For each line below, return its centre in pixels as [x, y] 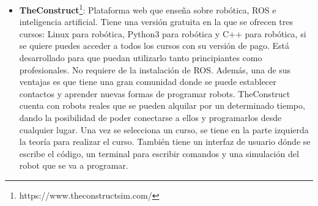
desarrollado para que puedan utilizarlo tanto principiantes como [141, 58]
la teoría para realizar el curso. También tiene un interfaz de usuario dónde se [165, 142]
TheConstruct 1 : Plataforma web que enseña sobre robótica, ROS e [148, 9]
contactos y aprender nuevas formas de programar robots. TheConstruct [155, 93]
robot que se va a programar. [74, 165]
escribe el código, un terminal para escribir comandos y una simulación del [159, 153]
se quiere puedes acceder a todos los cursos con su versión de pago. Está [154, 46]
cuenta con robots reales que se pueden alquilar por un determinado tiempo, [162, 105]
